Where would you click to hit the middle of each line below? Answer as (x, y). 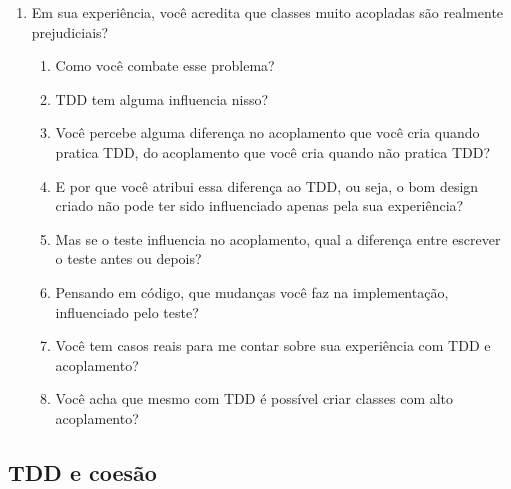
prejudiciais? (70, 31)
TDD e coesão (82, 471)
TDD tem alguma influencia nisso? (162, 98)
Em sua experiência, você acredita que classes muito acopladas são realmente (267, 12)
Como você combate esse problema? (165, 65)
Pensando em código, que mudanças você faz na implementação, (252, 291)
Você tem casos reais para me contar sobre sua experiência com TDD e (273, 345)
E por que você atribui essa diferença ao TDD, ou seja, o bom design (267, 185)
